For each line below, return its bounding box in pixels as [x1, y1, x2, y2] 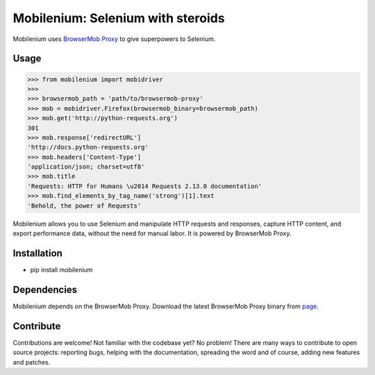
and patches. [12, 358, 51, 366]
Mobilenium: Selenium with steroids [12, 10, 225, 26]
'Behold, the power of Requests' [27, 201, 142, 210]
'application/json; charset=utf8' [27, 163, 145, 171]
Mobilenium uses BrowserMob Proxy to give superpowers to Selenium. [12, 35, 216, 43]
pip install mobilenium [30, 265, 93, 274]
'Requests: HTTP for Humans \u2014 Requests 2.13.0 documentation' [27, 182, 262, 190]
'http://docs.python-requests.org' [27, 143, 149, 151]
